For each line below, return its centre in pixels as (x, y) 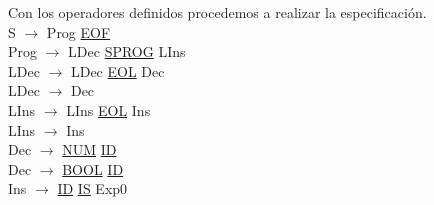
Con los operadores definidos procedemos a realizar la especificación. (217, 12)
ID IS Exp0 (92, 188)
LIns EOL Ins (108, 109)
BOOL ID (93, 168)
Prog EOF (78, 31)
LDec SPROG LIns (127, 51)
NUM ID (89, 149)
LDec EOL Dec (117, 70)
